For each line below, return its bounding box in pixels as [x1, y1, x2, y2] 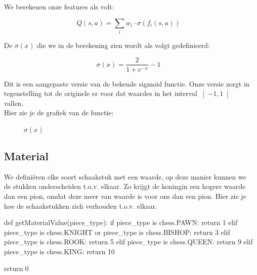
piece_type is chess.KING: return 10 [4, 246, 115, 256]
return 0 [4, 263, 29, 273]
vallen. [4, 97, 24, 108]
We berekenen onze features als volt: [4, 1, 114, 11]
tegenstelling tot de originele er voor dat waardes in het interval [4, 88, 197, 98]
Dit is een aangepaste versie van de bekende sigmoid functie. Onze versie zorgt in [4, 78, 250, 89]
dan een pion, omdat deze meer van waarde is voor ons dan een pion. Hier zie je [4, 190, 246, 201]
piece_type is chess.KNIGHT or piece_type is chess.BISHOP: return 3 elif [4, 227, 230, 237]
